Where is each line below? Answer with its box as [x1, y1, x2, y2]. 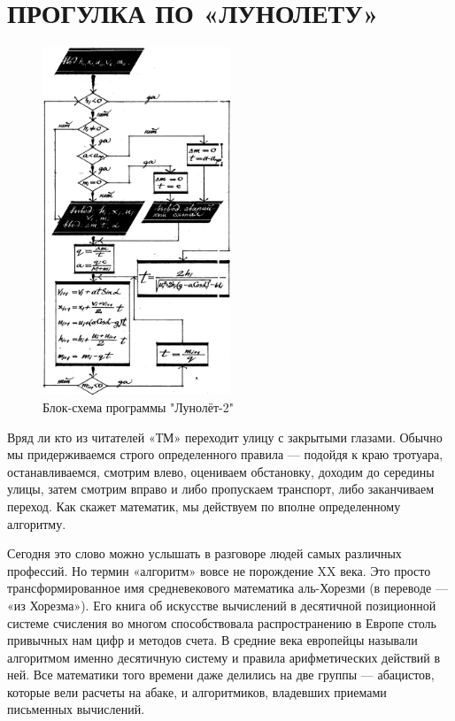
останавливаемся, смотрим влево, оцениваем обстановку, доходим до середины [7, 462, 435, 480]
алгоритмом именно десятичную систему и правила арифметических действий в [7, 648, 441, 666]
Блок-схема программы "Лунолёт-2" [42, 397, 234, 416]
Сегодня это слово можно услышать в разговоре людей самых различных [7, 544, 402, 563]
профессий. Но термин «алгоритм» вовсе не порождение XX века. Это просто [7, 561, 431, 579]
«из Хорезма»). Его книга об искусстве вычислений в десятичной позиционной [7, 595, 436, 614]
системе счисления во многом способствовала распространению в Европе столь [7, 613, 436, 632]
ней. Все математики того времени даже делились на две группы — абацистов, [7, 665, 435, 684]
